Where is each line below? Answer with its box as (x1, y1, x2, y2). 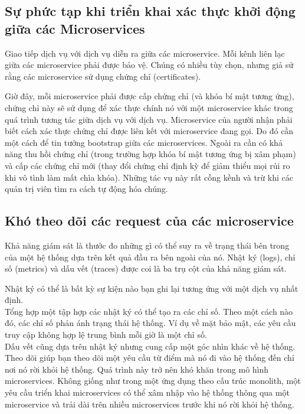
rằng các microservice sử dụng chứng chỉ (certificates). (5, 70, 201, 82)
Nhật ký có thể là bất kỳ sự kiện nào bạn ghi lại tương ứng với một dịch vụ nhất (5, 282, 299, 294)
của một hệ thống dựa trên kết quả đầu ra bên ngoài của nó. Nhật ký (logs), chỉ (5, 250, 296, 263)
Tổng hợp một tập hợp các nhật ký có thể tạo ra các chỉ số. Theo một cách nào (5, 305, 293, 317)
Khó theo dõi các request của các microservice (5, 211, 294, 230)
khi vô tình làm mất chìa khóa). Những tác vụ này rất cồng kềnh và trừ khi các (5, 171, 293, 183)
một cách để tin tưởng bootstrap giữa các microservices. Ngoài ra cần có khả (5, 136, 283, 148)
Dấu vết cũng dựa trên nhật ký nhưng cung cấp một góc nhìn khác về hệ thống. (5, 340, 296, 352)
